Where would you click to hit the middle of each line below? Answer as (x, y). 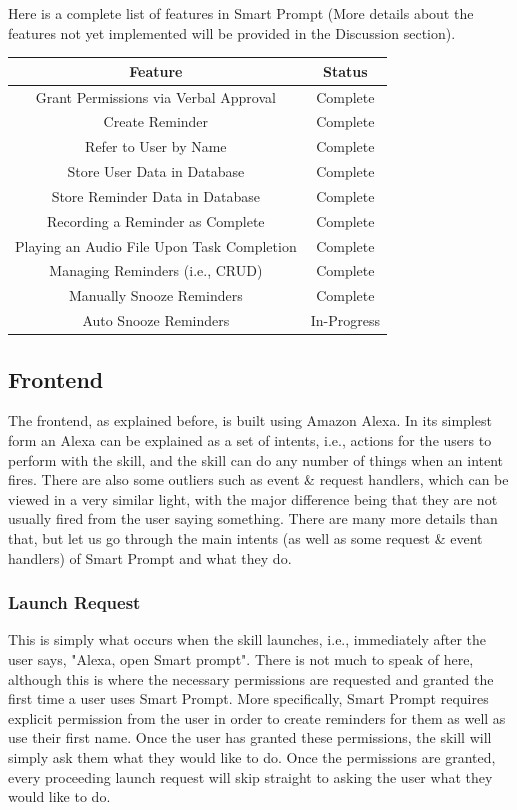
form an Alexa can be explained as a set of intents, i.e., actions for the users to (250, 440)
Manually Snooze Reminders (155, 295)
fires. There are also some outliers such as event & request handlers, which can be (258, 479)
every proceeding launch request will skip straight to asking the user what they (250, 776)
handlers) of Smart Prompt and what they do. (150, 557)
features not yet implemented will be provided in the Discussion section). (232, 32)
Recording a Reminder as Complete (156, 220)
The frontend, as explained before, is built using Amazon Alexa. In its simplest (250, 420)
